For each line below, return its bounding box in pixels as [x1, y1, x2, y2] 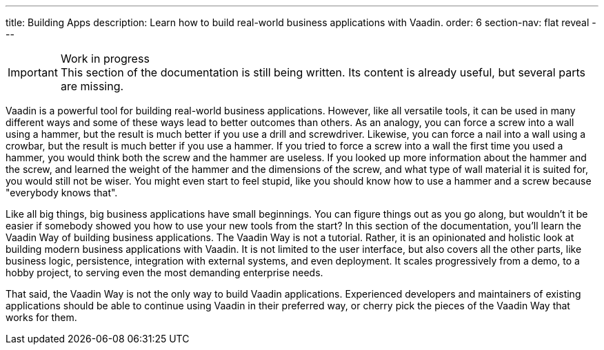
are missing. [60, 79, 124, 93]
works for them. [6, 311, 77, 323]
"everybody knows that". [6, 187, 118, 198]
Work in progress [60, 52, 150, 65]
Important [8, 65, 58, 79]
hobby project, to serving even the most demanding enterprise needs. [6, 267, 323, 278]
